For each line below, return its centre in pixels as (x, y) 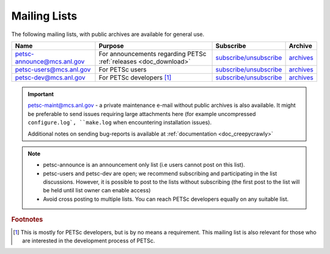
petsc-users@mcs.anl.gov (53, 69)
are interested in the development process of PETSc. (89, 241)
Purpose (112, 46)
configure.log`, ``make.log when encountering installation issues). (120, 123)
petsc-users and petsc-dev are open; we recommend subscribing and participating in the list (160, 173)
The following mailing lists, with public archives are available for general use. (108, 34)
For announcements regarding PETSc (153, 54)
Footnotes (27, 220)
